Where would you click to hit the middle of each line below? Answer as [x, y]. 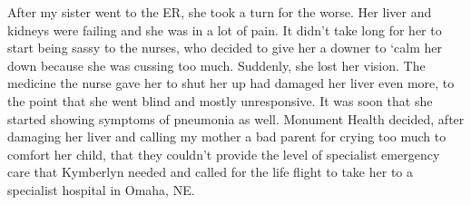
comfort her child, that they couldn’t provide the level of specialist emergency [224, 154]
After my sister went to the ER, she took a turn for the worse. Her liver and [220, 12]
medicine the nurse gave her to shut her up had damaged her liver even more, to [231, 83]
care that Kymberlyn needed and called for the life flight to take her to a [210, 172]
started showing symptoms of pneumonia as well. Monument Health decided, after [236, 118]
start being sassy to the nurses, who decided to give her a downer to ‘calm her [225, 48]
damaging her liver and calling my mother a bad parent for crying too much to [227, 137]
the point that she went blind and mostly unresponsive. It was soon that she [220, 100]
